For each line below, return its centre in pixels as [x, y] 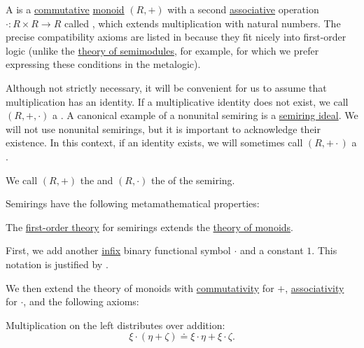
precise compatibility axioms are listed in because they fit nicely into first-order [176, 37]
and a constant [272, 250]
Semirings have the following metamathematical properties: [133, 203]
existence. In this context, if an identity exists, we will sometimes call [154, 142]
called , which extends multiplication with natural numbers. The [203, 23]
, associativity [315, 287]
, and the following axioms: [81, 301]
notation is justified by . [57, 264]
